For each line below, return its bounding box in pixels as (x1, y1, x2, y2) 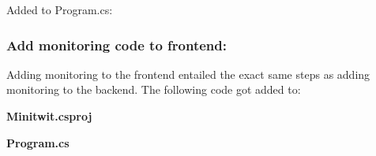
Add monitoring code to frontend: (6, 35, 227, 54)
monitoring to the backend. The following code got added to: (6, 81, 301, 98)
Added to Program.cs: (6, 2, 113, 17)
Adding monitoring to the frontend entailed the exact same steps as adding (6, 65, 370, 82)
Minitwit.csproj (6, 108, 92, 124)
